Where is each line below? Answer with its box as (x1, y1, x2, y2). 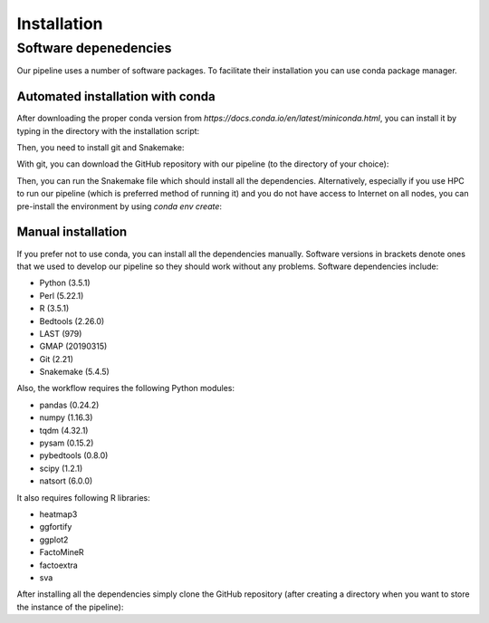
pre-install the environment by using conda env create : (16, 200, 222, 212)
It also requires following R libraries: (16, 492, 150, 503)
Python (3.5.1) (39, 277, 91, 289)
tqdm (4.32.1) (39, 425, 89, 436)
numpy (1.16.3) (39, 412, 93, 423)
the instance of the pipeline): (16, 601, 124, 612)
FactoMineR (39, 547, 85, 558)
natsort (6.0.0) (39, 475, 93, 486)
